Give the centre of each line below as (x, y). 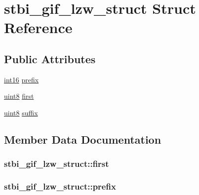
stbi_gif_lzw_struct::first (57, 164)
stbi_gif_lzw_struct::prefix (60, 186)
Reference (38, 27)
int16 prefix (21, 79)
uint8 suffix (21, 112)
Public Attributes (50, 58)
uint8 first (19, 96)
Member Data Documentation (83, 139)
